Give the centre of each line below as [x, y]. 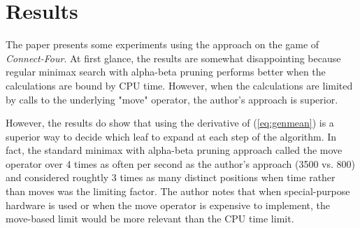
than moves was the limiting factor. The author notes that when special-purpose [178, 191]
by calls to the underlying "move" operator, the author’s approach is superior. [172, 99]
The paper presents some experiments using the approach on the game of [163, 44]
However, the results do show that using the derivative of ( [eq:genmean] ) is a [170, 123]
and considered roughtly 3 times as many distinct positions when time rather [171, 177]
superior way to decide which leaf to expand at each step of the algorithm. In [171, 136]
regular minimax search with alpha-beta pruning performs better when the [166, 72]
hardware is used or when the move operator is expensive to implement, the [168, 205]
